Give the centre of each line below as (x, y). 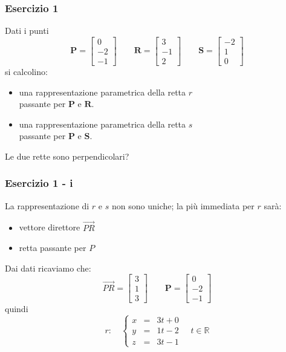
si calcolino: (26, 71)
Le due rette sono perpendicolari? (67, 156)
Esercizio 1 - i (39, 183)
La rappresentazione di (47, 205)
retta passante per (53, 248)
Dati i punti (27, 31)
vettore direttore (50, 227)
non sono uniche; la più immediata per (183, 205)
